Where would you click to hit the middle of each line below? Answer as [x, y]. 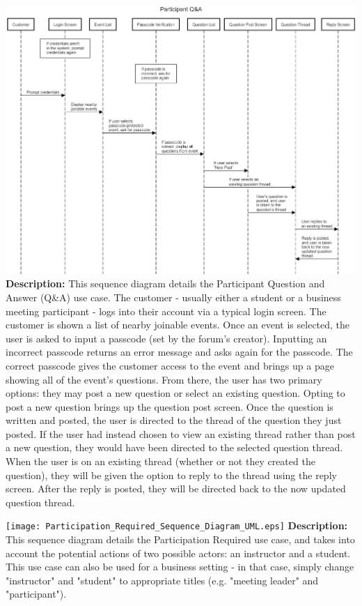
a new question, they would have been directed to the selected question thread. [174, 447]
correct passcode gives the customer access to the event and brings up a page [170, 365]
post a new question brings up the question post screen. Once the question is [170, 406]
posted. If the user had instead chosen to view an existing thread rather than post [181, 433]
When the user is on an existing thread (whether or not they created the [160, 461]
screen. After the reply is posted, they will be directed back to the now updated [176, 488]
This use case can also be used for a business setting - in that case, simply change [180, 567]
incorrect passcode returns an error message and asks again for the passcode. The [179, 352]
